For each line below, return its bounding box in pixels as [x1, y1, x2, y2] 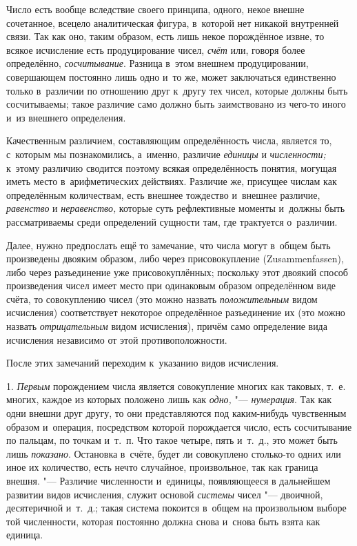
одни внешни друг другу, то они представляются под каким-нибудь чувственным [6, 406, 347, 420]
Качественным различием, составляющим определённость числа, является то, [6, 133, 332, 148]
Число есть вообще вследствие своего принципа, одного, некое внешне [6, 2, 305, 16]
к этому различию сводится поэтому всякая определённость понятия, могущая [6, 160, 337, 175]
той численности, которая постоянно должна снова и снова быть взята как [6, 514, 320, 528]
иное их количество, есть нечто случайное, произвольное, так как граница [6, 460, 318, 474]
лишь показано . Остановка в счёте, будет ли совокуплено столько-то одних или [6, 446, 341, 460]
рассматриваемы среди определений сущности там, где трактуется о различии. [6, 214, 338, 228]
